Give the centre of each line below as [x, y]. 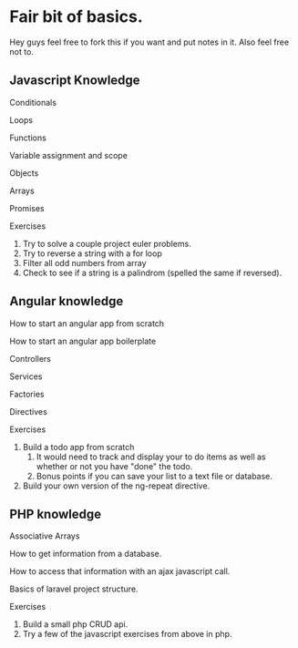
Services [26, 376]
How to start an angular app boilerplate [83, 341]
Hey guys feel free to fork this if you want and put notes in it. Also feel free [149, 42]
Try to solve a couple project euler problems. [107, 243]
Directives [28, 411]
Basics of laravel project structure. [74, 589]
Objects [24, 173]
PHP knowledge [56, 514]
